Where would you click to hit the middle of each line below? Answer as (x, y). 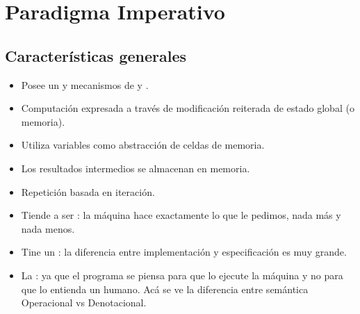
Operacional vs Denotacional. (84, 303)
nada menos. (48, 228)
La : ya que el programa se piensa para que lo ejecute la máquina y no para (182, 275)
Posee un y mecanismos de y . (85, 84)
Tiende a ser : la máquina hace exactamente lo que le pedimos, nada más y (181, 215)
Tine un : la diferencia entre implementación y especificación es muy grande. (184, 252)
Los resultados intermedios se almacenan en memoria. (136, 168)
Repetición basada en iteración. (88, 191)
